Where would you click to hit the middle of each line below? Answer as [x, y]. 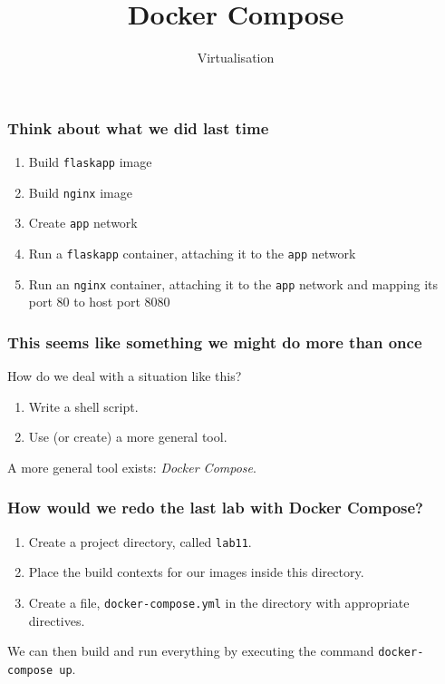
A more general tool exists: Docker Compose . [132, 467]
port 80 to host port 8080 [99, 302]
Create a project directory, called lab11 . [140, 541]
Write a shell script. [83, 406]
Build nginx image [80, 192]
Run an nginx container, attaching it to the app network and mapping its [233, 283]
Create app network [83, 223]
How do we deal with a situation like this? [125, 376]
